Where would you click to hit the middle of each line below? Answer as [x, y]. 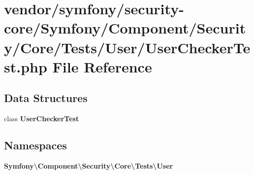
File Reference [102, 66]
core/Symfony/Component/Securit [125, 28]
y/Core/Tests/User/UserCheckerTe [127, 47]
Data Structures [46, 98]
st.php [26, 66]
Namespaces [35, 145]
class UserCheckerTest [42, 119]
